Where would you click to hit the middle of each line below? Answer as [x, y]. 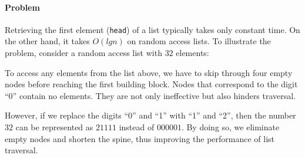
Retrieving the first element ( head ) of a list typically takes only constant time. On [152, 29]
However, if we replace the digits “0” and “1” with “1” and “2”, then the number [150, 115]
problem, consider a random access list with [83, 53]
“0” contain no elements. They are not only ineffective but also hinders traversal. [150, 95]
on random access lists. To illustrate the [199, 41]
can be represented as [54, 127]
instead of [137, 127]
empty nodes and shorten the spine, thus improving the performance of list [140, 138]
